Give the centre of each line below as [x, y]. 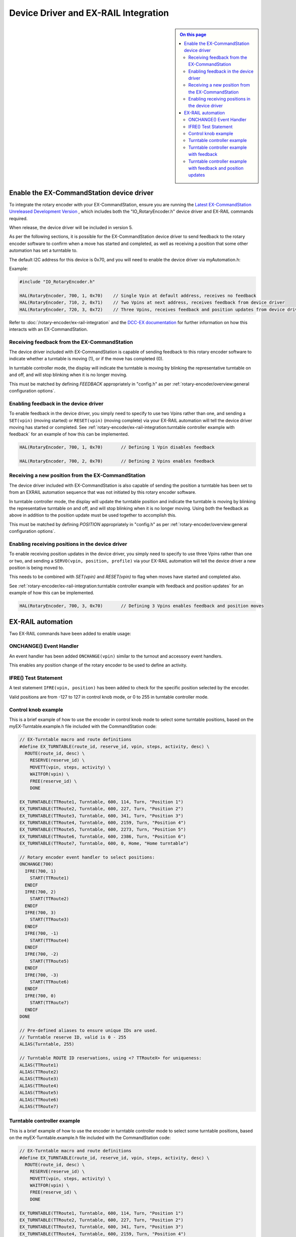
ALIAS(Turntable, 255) [47, 1044]
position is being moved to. [37, 568]
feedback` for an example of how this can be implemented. [69, 434]
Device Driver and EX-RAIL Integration [89, 13]
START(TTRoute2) [49, 899]
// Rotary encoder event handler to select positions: [87, 857]
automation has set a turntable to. [43, 250]
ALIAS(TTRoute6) [39, 1099]
